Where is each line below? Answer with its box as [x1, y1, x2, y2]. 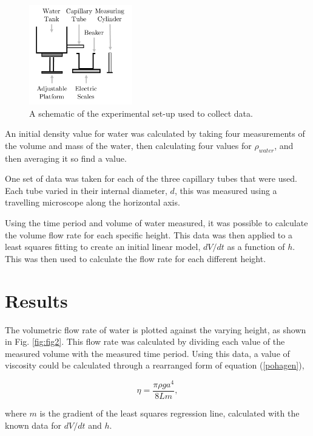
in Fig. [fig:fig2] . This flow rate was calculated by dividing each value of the [5, 335, 285, 348]
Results [5, 288, 68, 313]
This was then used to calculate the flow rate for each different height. [5, 252, 266, 265]
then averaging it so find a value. [5, 151, 127, 164]
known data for [5, 418, 62, 431]
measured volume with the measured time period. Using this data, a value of [5, 347, 290, 359]
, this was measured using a [174, 184, 277, 196]
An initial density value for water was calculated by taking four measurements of [5, 127, 305, 140]
